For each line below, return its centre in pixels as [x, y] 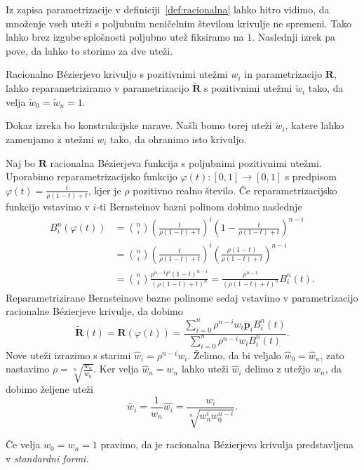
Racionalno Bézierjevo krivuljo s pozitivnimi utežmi [117, 74]
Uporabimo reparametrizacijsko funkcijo [92, 176]
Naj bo [21, 162]
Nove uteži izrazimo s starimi [68, 355]
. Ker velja [116, 369]
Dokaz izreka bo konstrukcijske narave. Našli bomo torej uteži [139, 125]
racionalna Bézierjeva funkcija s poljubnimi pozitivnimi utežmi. [186, 162]
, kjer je [105, 190]
